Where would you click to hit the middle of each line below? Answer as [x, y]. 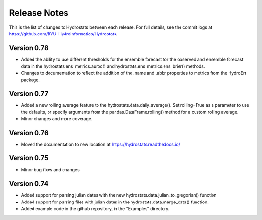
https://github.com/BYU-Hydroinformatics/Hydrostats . [63, 34]
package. [30, 80]
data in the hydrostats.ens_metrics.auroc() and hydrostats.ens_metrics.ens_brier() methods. [113, 66]
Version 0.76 [29, 133]
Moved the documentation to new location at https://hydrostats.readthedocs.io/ [101, 144]
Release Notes [39, 13]
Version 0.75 [29, 158]
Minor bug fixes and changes [50, 169]
